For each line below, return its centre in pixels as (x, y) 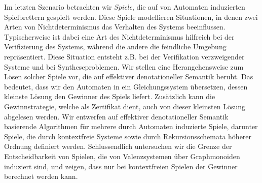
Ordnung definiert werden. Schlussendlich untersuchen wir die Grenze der (118, 146)
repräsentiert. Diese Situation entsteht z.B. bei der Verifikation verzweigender (124, 56)
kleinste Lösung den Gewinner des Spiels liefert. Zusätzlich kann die (110, 96)
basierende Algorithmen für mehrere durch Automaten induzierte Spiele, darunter (131, 126)
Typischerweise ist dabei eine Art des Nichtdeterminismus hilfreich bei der (119, 36)
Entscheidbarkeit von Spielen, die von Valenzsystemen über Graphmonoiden (122, 156)
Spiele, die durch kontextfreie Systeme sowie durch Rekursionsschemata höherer (128, 136)
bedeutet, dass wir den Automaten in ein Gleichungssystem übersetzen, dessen (126, 86)
